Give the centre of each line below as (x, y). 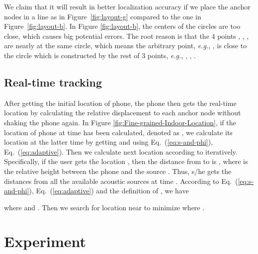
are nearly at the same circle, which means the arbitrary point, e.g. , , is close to (126, 45)
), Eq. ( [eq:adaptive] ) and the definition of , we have (109, 191)
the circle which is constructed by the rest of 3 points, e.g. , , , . (100, 55)
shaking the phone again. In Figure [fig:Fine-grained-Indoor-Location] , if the (120, 122)
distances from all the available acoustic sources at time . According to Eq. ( (121, 181)
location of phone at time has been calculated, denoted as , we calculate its (118, 132)
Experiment (45, 241)
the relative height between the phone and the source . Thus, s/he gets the (118, 171)
